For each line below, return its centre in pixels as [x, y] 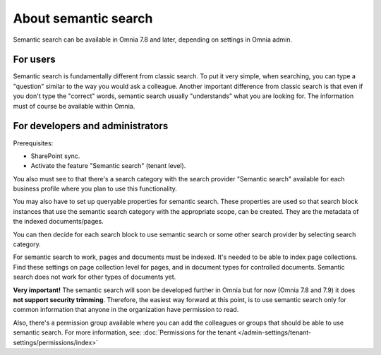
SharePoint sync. [55, 156]
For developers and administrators [91, 126]
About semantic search [83, 18]
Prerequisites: [33, 143]
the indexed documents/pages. [58, 222]
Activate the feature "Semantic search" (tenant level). [108, 166]
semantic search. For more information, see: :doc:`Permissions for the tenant [125, 332]
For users [34, 60]
